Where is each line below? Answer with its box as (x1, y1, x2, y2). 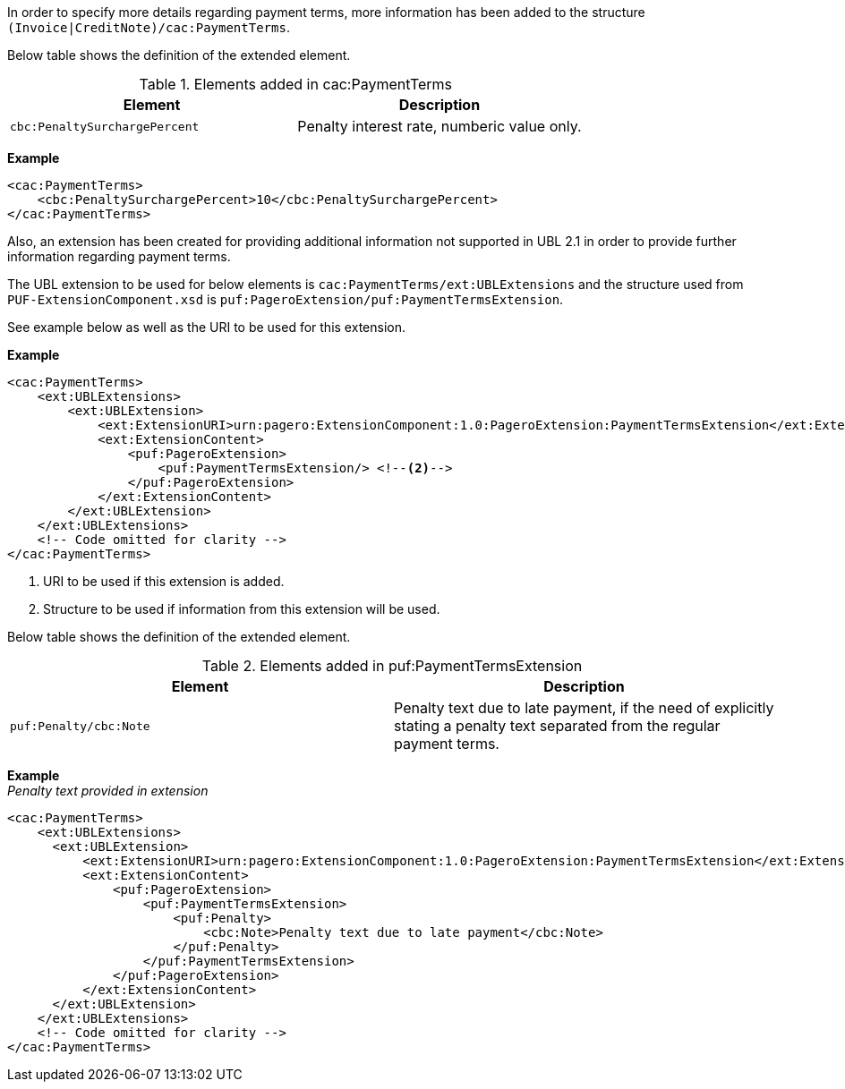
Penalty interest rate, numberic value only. (297, 117, 582, 135)
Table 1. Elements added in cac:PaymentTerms (139, 75, 453, 93)
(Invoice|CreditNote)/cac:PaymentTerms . (7, 20, 290, 35)
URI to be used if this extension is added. (43, 574, 285, 589)
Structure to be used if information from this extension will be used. (43, 601, 440, 617)
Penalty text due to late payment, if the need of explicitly (394, 699, 774, 717)
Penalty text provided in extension (7, 783, 209, 798)
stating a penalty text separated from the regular (394, 717, 721, 735)
